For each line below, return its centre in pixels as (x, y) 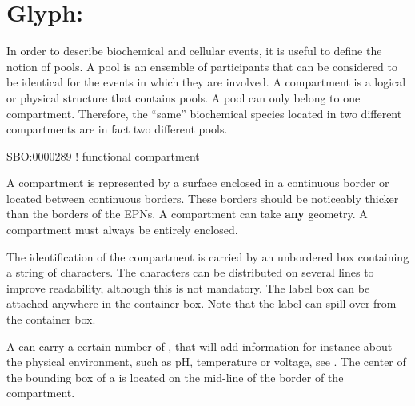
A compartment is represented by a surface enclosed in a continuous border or (198, 183)
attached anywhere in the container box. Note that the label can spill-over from (202, 303)
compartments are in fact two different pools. (117, 129)
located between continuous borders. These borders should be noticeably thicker (203, 198)
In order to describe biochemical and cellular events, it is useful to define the (194, 51)
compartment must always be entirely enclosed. (122, 230)
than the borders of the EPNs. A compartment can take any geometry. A (187, 214)
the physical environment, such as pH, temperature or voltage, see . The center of (206, 362)
